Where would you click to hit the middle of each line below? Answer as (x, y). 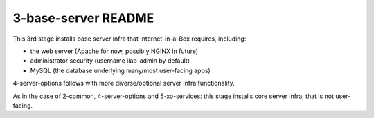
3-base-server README (83, 18)
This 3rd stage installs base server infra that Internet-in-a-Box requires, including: (130, 39)
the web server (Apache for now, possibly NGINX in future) (114, 51)
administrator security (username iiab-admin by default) (110, 61)
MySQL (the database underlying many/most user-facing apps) (120, 70)
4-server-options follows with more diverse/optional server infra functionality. (124, 83)
